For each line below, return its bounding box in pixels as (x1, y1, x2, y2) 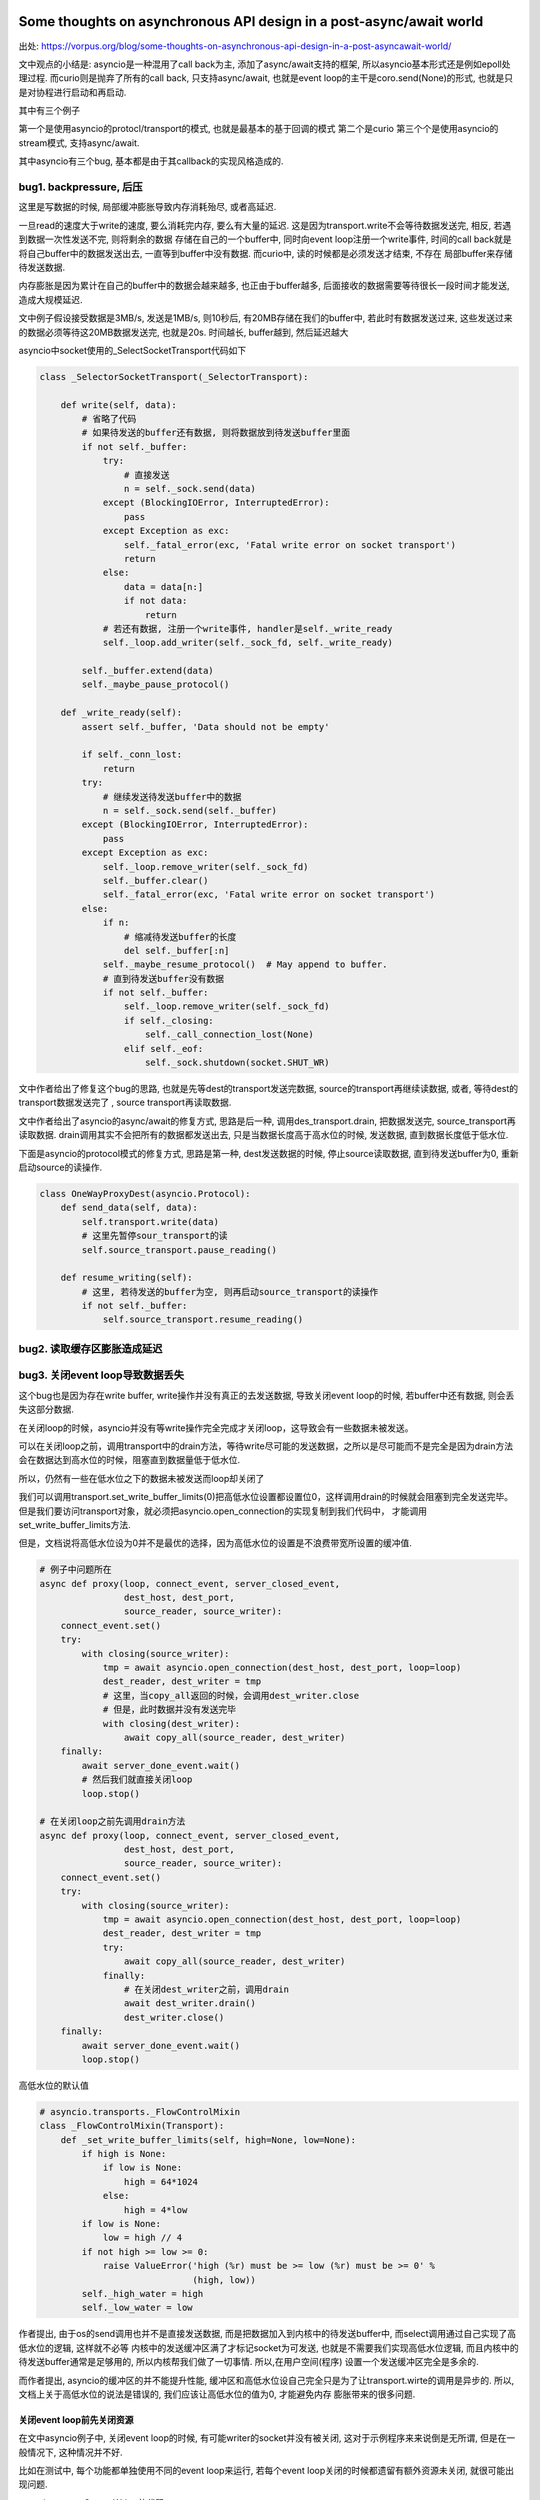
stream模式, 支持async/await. (18, 136, 140, 149)
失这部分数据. (18, 1403, 75, 1415)
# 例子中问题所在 (39, 1564, 112, 1575)
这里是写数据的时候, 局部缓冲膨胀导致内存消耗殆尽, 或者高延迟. (18, 201, 277, 213)
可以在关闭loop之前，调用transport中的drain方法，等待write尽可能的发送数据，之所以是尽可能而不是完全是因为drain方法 (18, 1440, 514, 1452)
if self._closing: (123, 1015, 214, 1026)
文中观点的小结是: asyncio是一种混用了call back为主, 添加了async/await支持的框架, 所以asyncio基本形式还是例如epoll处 (18, 58, 511, 70)
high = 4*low (123, 2204, 188, 2215)
